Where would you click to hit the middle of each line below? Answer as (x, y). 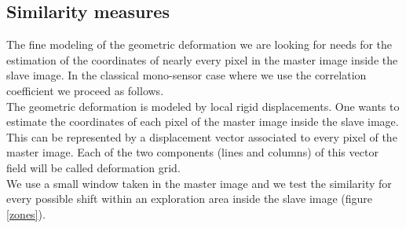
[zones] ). (26, 213)
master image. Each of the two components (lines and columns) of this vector (192, 152)
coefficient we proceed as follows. (85, 90)
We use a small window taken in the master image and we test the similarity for (199, 183)
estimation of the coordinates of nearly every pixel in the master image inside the (202, 59)
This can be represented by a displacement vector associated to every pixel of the (202, 136)
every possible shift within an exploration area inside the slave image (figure (190, 199)
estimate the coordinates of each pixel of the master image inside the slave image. (203, 121)
